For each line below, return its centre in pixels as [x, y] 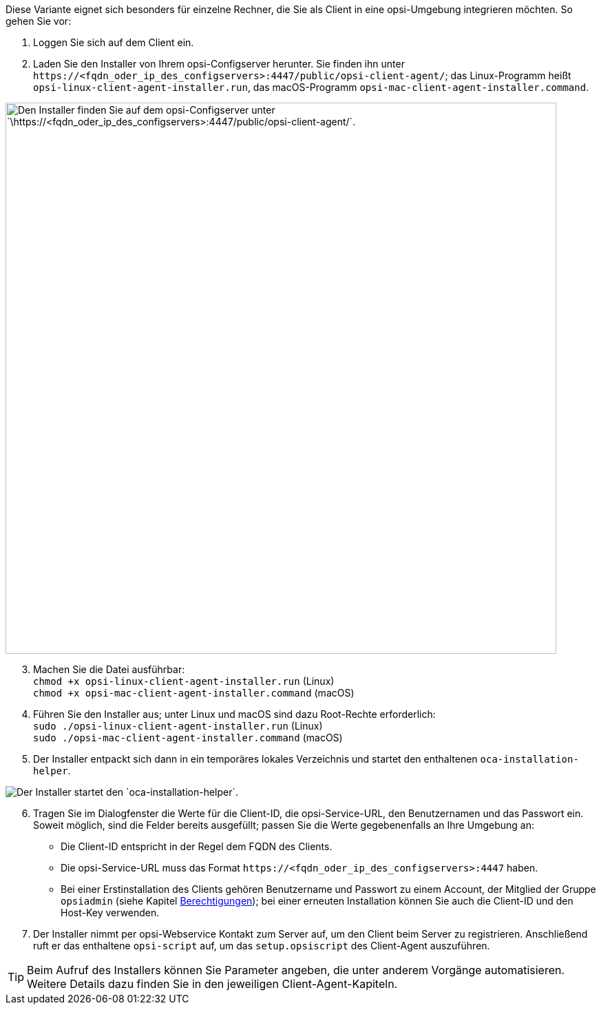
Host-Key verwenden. [110, 913]
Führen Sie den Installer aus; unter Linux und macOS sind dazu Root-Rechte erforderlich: [234, 714]
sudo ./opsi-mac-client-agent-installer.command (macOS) [188, 738]
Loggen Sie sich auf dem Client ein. [114, 42]
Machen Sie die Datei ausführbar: [109, 669]
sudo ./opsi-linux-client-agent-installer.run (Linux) [178, 726]
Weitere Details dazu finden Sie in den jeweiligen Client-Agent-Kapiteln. [212, 984]
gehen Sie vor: [39, 21]
